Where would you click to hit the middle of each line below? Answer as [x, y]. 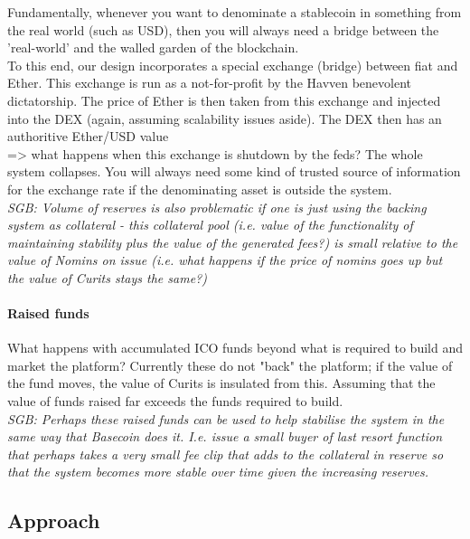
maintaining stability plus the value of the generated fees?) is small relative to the [233, 242]
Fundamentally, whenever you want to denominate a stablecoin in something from [235, 12]
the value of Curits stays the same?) [107, 277]
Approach [54, 520]
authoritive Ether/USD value [88, 136]
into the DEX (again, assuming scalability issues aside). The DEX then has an [225, 118]
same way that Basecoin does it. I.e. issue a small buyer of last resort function [225, 436]
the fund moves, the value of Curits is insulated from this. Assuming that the [221, 383]
